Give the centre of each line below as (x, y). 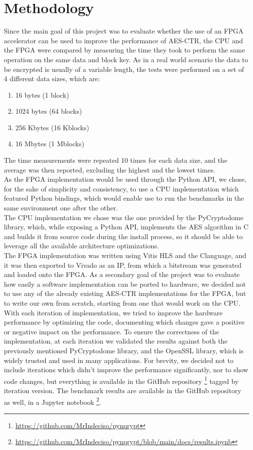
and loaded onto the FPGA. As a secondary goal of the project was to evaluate (122, 274)
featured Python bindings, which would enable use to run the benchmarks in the (124, 198)
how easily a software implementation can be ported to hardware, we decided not (125, 284)
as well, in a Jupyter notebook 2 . (53, 401)
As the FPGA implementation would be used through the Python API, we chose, (125, 179)
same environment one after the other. (61, 208)
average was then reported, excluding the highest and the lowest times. (110, 169)
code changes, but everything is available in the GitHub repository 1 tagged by (121, 380)
